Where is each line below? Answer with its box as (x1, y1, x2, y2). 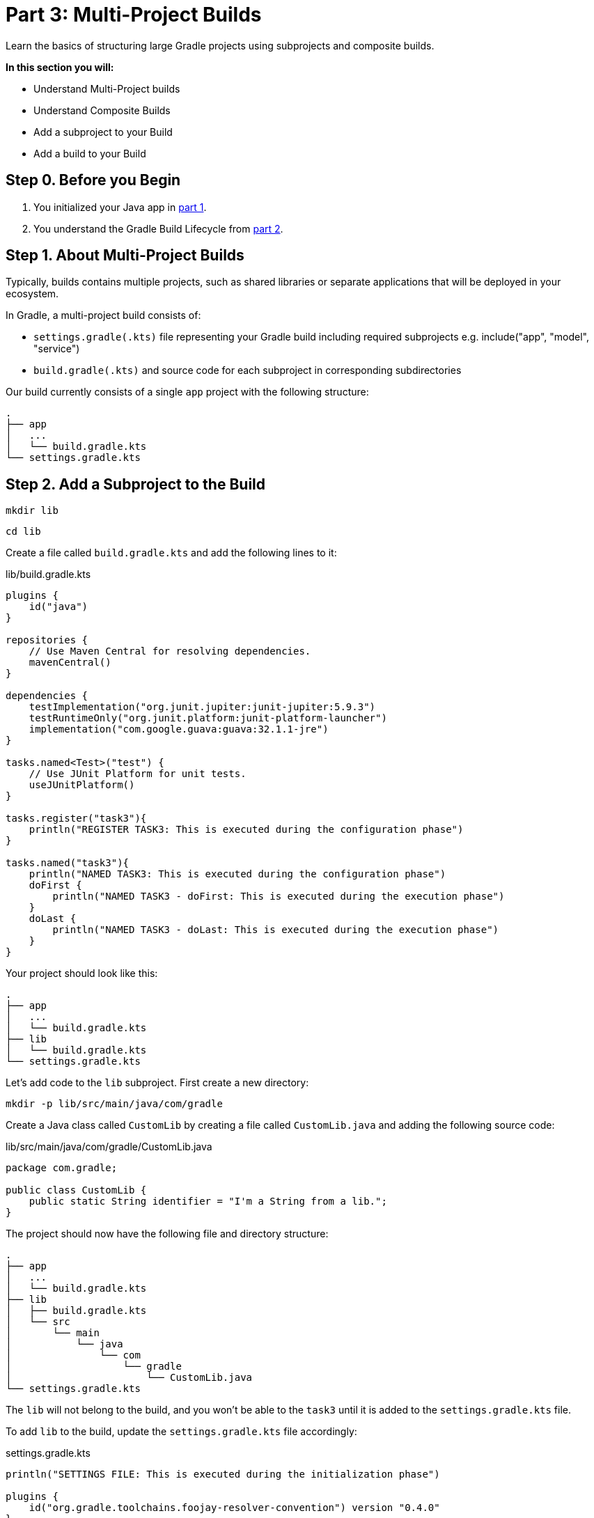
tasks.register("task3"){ (6, 813, 147, 824)
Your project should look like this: (6, 967, 158, 980)
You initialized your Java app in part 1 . (33, 201, 207, 213)
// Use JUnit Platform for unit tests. (29, 768, 247, 780)
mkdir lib (6, 505, 58, 517)
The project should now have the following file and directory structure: (6, 1228, 329, 1240)
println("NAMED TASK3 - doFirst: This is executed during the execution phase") (52, 891, 505, 902)
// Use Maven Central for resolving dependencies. (29, 645, 311, 657)
